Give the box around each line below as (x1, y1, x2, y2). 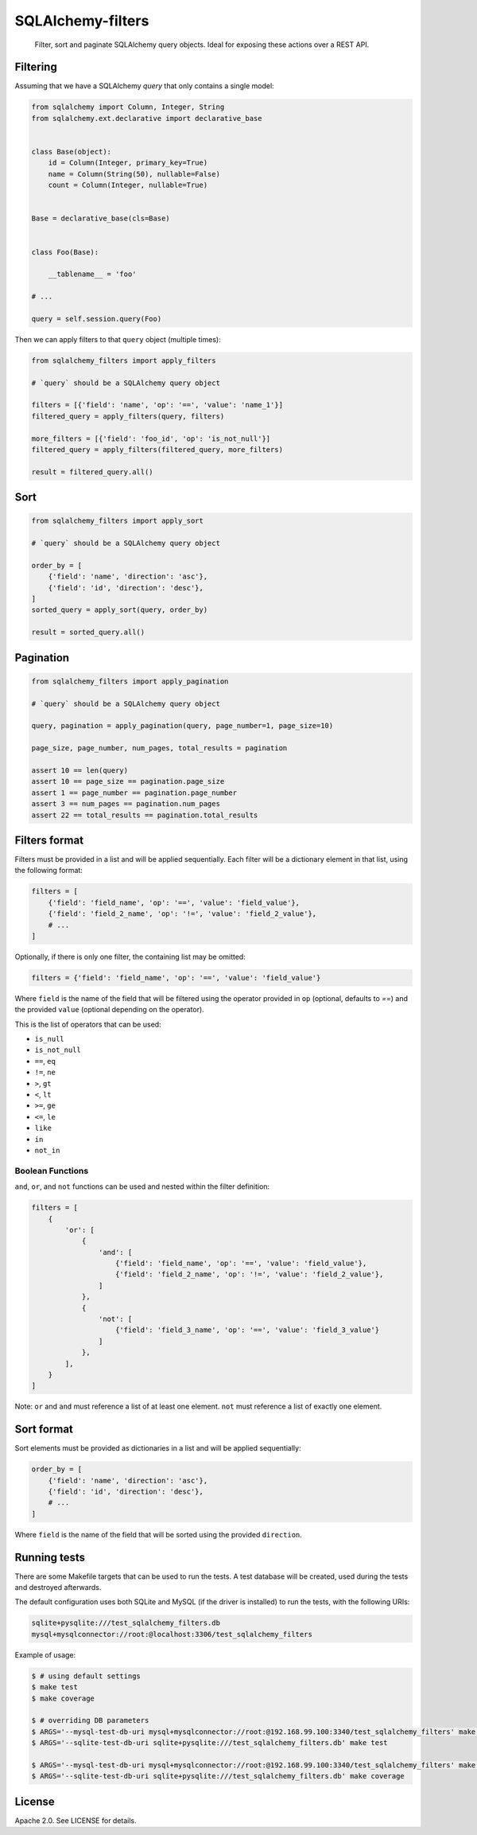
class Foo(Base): (31, 247, 99, 256)
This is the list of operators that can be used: (14, 1019, 162, 1029)
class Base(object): (31, 147, 111, 156)
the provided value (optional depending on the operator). (14, 1005, 204, 1015)
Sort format (14, 1423, 73, 1436)
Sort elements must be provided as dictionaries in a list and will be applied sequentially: (14, 1443, 301, 1453)
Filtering (14, 60, 57, 74)
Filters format (14, 833, 83, 847)
